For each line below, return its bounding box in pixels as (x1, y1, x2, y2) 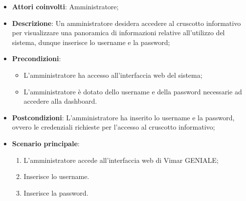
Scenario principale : (12, 138, 80, 148)
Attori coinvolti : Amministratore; (12, 1, 119, 11)
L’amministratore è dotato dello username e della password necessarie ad (23, 86, 242, 96)
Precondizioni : (12, 53, 61, 64)
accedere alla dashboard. (23, 96, 97, 106)
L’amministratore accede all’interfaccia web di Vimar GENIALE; (23, 155, 219, 165)
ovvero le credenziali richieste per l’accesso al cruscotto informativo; (12, 122, 215, 132)
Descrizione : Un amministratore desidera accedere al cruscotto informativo (12, 18, 241, 28)
